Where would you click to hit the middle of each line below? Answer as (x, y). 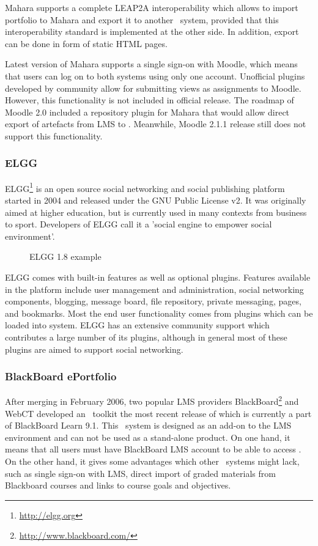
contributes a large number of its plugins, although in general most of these (146, 337)
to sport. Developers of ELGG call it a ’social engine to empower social (139, 224)
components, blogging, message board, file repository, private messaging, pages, (153, 301)
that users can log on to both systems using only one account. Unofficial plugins (155, 76)
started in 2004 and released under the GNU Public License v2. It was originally (156, 200)
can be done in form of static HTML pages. (86, 43)
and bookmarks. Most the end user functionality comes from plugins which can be (159, 313)
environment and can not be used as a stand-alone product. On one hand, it (148, 437)
